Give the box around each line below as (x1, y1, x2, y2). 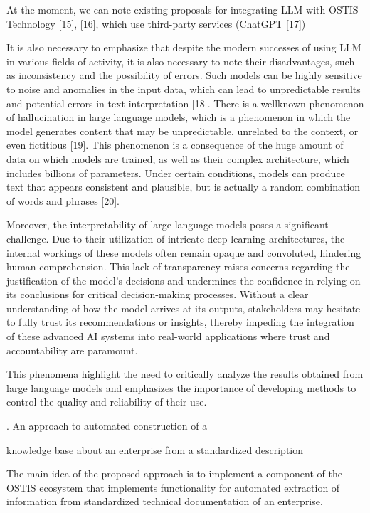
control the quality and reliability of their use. (6, 394, 207, 409)
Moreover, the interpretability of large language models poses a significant (6, 217, 329, 232)
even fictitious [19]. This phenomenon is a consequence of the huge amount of (6, 137, 344, 152)
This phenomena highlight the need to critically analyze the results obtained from (6, 366, 364, 381)
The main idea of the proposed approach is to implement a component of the (6, 466, 342, 481)
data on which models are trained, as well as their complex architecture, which (6, 151, 349, 166)
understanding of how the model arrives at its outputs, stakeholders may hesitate (6, 300, 361, 315)
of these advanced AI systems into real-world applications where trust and (6, 329, 330, 344)
